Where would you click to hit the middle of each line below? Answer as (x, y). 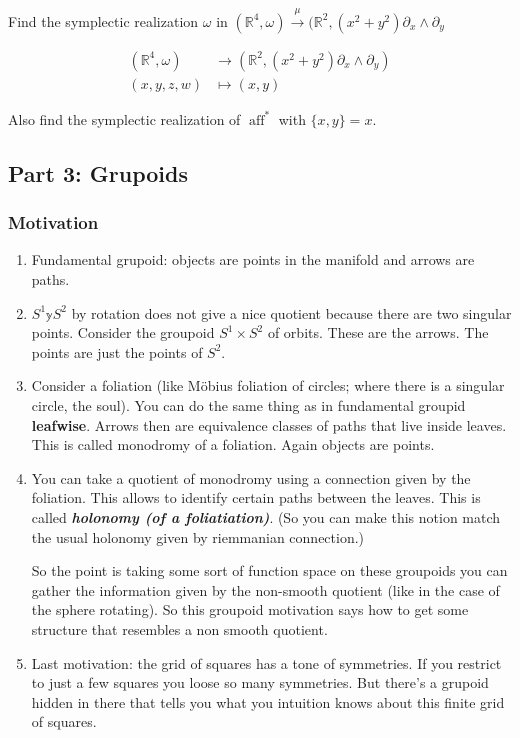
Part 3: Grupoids (98, 172)
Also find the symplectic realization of (124, 118)
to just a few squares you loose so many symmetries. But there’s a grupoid (260, 682)
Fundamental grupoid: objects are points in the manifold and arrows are (253, 259)
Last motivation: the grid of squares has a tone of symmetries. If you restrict (266, 662)
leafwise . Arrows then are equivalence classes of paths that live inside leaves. (269, 424)
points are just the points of (117, 351)
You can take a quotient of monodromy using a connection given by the (251, 477)
